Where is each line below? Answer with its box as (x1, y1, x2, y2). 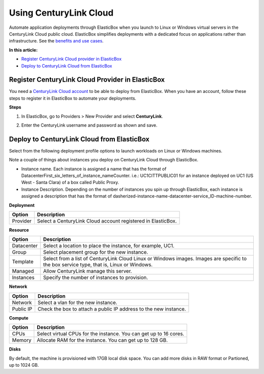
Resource (9, 227, 29, 233)
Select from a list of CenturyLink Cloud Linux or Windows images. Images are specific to (43, 255, 247, 262)
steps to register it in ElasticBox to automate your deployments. (9, 95, 136, 101)
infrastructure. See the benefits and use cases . (9, 38, 104, 44)
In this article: (9, 47, 38, 53)
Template (12, 258, 34, 265)
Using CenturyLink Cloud (9, 7, 114, 18)
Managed (12, 268, 34, 275)
